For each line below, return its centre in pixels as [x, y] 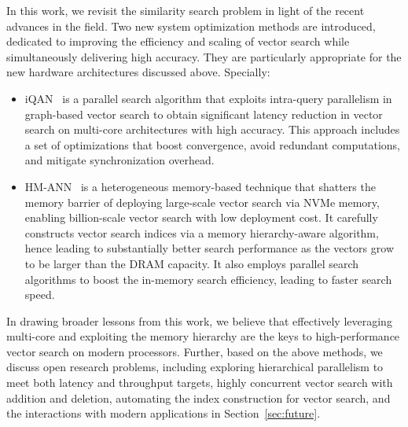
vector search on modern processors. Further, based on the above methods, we [195, 351]
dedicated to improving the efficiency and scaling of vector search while [178, 41]
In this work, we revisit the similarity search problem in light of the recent [186, 10]
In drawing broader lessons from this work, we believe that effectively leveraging [199, 320]
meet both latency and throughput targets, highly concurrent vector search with [200, 383]
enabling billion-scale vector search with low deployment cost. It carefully [201, 217]
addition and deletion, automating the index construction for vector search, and [198, 398]
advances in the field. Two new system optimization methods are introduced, [191, 26]
